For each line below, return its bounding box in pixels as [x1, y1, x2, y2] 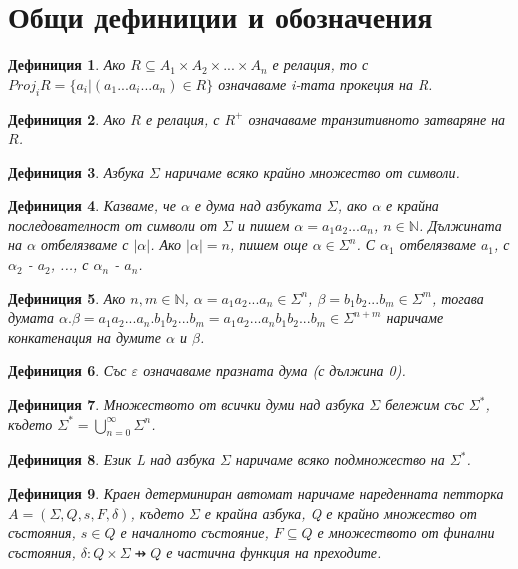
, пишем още [229, 234, 308, 255]
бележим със [385, 394, 464, 415]
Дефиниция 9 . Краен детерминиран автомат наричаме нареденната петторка [8, 483, 504, 504]
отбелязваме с [40, 234, 129, 255]
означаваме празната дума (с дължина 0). [143, 360, 406, 381]
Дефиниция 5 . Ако [8, 287, 126, 308]
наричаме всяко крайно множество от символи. [164, 161, 460, 182]
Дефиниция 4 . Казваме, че [8, 195, 176, 216]
